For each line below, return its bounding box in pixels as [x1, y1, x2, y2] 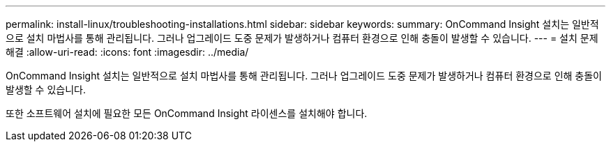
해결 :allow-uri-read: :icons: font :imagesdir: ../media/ [6, 46, 249, 58]
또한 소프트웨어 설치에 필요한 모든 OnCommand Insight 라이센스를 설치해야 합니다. [6, 107, 368, 119]
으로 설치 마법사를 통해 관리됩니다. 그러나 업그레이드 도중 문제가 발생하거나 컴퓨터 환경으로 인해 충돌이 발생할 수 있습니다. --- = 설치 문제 [6, 32, 598, 44]
